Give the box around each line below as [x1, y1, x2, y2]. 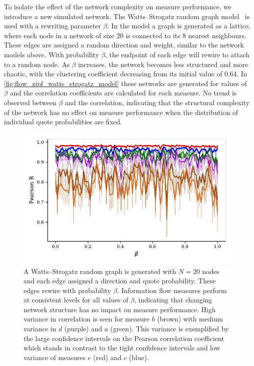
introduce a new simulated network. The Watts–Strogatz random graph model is [4, 11, 250, 21]
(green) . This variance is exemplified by [110, 323, 229, 334]
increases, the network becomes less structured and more [78, 59, 248, 69]
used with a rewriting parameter [4, 21, 101, 31]
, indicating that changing [134, 295, 212, 305]
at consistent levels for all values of [24, 295, 128, 305]
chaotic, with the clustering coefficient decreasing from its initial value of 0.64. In [4, 69, 248, 79]
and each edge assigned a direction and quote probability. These [24, 275, 216, 286]
